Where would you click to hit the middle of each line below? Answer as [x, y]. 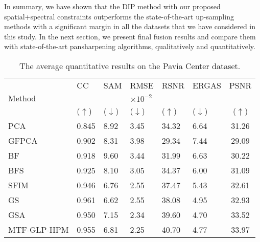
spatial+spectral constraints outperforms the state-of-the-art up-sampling [119, 16]
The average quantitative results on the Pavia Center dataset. [130, 65]
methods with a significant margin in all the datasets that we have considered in [130, 26]
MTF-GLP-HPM [39, 229]
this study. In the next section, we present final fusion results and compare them [130, 36]
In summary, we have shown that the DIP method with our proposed [112, 6]
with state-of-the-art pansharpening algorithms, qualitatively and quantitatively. [130, 46]
